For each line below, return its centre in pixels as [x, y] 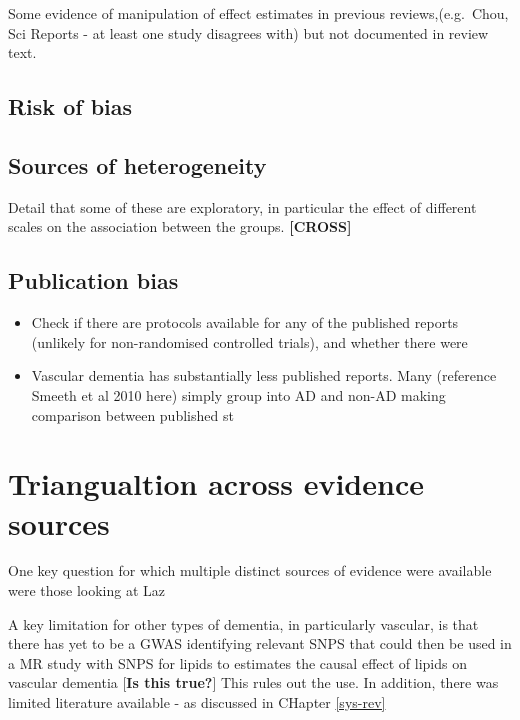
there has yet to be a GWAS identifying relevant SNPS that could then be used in [260, 643]
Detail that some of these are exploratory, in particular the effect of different [242, 206]
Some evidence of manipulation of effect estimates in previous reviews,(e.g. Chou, [258, 13]
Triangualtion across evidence [216, 483]
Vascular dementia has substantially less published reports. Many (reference [264, 375]
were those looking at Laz [87, 590]
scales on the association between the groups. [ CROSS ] [180, 226]
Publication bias [93, 280]
